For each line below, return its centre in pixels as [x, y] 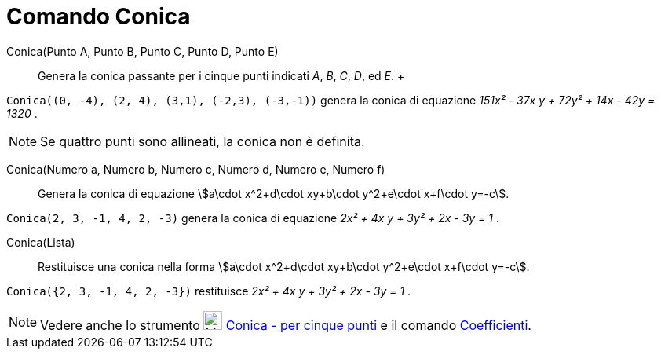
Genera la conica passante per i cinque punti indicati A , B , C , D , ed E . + [221, 75]
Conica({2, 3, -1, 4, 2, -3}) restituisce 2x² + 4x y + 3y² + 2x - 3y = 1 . [209, 291]
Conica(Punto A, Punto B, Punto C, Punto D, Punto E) [142, 51]
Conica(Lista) [41, 242]
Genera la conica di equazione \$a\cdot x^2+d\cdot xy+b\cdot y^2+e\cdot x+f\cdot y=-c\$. [274, 193]
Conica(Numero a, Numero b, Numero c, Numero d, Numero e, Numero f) [196, 169]
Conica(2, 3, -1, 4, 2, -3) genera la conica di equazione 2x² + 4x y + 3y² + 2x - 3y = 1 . [253, 218]
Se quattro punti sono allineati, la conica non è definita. [203, 141]
